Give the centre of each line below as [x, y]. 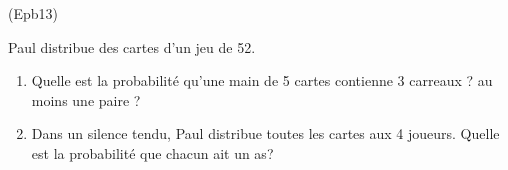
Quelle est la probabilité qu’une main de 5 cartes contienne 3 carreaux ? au [262, 80]
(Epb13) [33, 13]
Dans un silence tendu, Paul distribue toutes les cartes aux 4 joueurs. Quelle [265, 133]
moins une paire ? [86, 99]
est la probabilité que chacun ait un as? [152, 152]
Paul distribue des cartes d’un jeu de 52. [132, 46]
